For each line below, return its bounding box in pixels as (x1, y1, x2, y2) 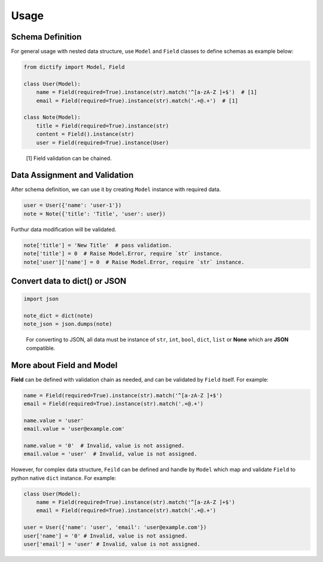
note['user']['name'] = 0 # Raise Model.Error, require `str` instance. (23, 258, 245, 265)
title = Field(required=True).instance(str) (36, 122, 169, 129)
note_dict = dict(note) (23, 312, 94, 319)
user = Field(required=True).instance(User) (36, 139, 169, 146)
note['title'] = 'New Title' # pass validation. (23, 241, 172, 249)
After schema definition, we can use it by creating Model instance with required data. (11, 186, 221, 193)
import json (23, 295, 59, 303)
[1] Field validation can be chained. (26, 155, 112, 162)
